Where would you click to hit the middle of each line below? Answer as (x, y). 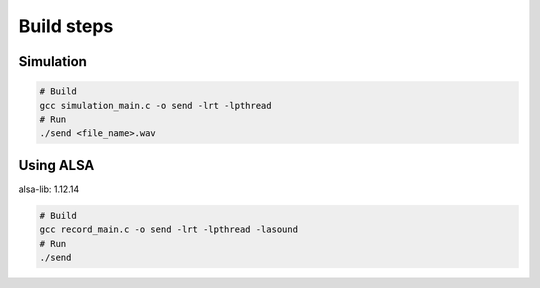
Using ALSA (56, 165)
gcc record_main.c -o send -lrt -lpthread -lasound (169, 229)
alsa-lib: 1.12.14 (49, 189)
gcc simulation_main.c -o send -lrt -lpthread (155, 105)
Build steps (66, 26)
